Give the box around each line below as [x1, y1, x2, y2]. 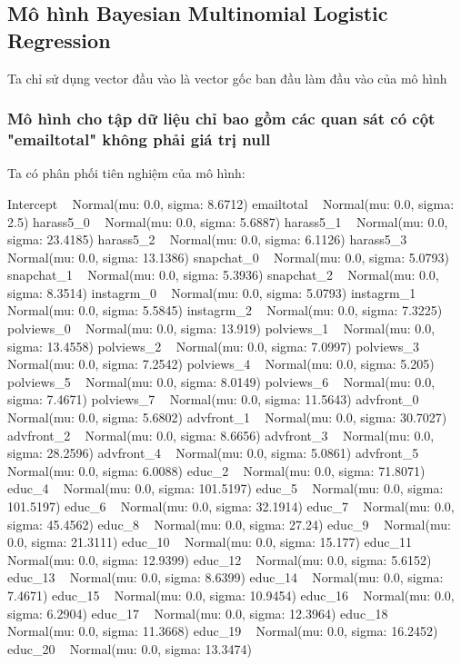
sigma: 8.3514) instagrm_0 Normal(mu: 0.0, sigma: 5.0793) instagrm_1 [7, 283, 416, 302]
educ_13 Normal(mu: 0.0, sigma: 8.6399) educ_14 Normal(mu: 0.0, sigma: [7, 568, 444, 587]
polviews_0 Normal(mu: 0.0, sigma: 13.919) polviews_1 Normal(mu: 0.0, [7, 319, 436, 338]
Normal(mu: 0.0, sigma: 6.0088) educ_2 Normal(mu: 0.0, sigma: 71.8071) [7, 461, 426, 480]
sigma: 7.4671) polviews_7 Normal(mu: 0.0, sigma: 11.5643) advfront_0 [7, 390, 419, 409]
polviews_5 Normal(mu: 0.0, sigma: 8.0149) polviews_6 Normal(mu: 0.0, [7, 372, 436, 391]
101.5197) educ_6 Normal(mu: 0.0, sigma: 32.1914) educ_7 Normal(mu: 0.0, [7, 497, 455, 516]
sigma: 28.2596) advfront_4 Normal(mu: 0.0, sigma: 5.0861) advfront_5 [7, 443, 419, 462]
